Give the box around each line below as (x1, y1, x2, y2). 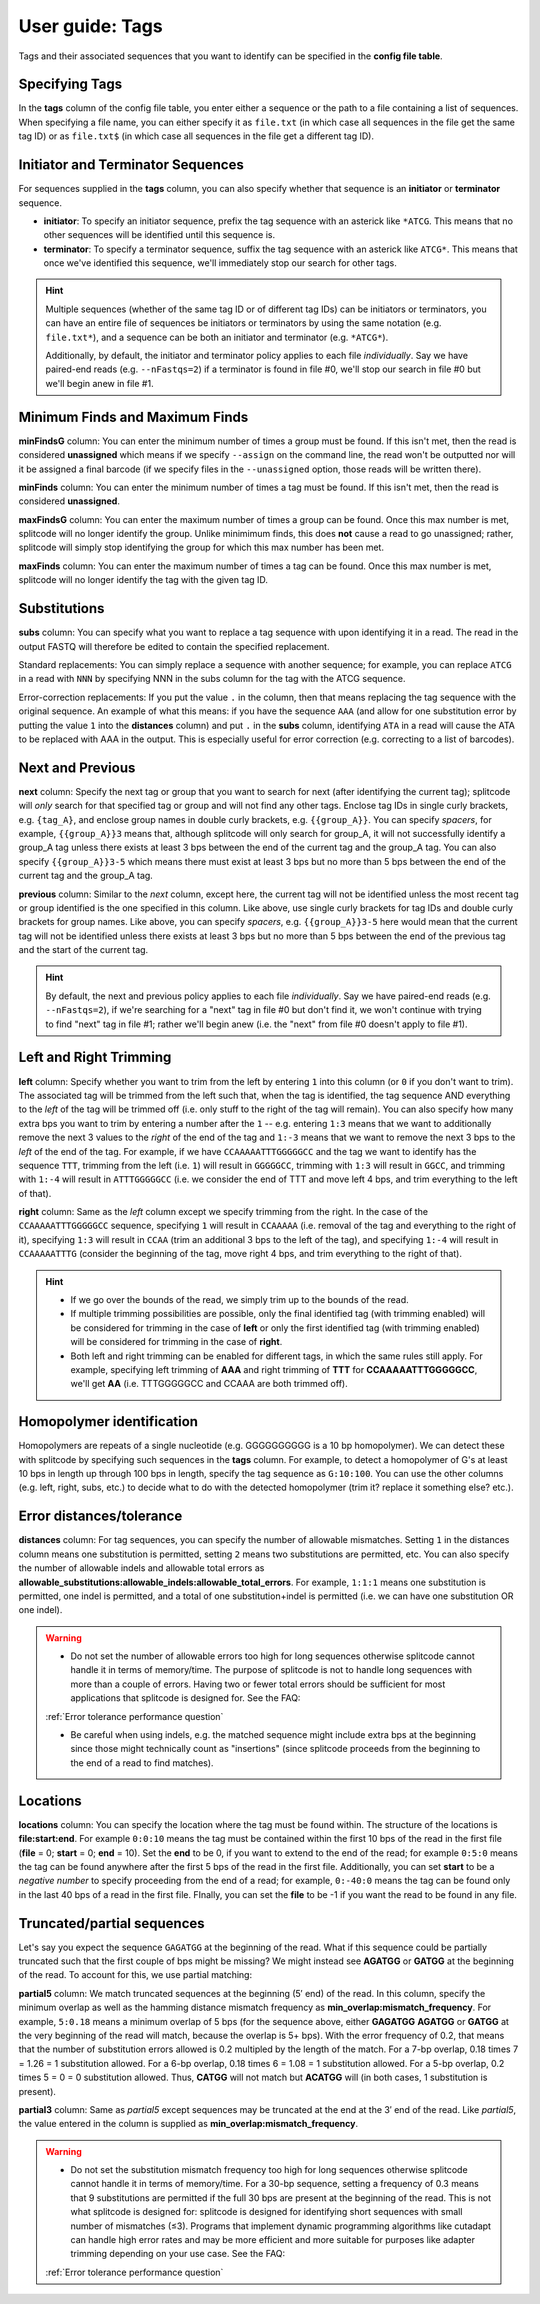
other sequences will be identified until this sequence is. (43, 229, 275, 241)
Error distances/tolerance (18, 1508, 183, 1525)
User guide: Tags (18, 15, 164, 37)
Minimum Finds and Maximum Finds (18, 408, 249, 425)
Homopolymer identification (18, 1413, 199, 1430)
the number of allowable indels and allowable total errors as (18, 1562, 265, 1574)
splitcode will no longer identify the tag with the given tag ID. (18, 574, 269, 586)
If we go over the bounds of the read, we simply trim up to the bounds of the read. (70, 1294, 409, 1306)
